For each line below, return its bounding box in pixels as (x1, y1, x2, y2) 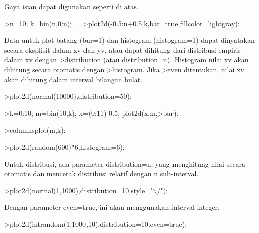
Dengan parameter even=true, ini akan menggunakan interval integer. (4, 202, 220, 212)
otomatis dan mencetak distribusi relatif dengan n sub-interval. (4, 168, 199, 179)
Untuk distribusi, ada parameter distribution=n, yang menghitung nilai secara (4, 158, 246, 169)
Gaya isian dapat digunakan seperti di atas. (4, 1, 139, 11)
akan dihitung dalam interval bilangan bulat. (4, 74, 143, 84)
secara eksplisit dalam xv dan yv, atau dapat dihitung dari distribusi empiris (4, 44, 241, 55)
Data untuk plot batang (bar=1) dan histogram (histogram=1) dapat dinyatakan (4, 35, 255, 45)
